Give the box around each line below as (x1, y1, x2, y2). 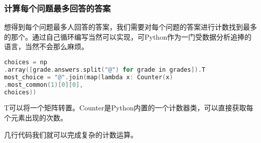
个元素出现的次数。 (4, 112, 67, 122)
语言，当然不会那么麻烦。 (4, 41, 88, 52)
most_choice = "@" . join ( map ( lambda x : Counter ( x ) (4, 73, 173, 81)
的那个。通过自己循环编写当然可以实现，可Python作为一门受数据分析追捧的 (4, 31, 251, 42)
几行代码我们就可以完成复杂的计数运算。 (4, 129, 138, 139)
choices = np (4, 59, 47, 66)
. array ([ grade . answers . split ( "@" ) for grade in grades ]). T (4, 66, 206, 73)
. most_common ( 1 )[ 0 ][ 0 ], (4, 81, 83, 88)
